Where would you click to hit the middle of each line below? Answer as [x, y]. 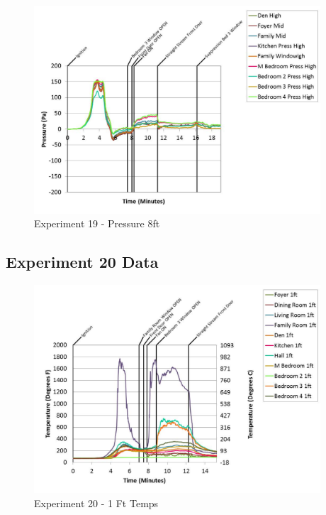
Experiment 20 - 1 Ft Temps [96, 503]
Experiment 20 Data [82, 262]
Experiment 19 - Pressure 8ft [97, 223]
